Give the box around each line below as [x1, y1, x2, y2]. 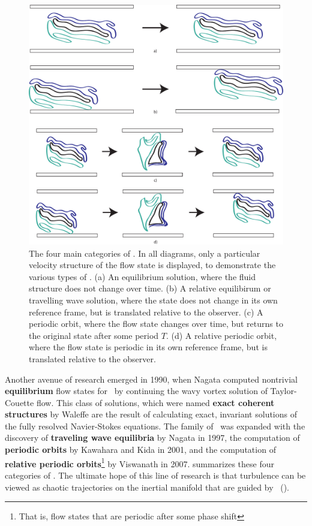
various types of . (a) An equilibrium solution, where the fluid [29, 270, 256, 282]
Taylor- [270, 384, 297, 397]
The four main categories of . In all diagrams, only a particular [29, 247, 260, 259]
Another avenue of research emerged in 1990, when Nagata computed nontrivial [5, 372, 298, 385]
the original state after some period [29, 329, 159, 341]
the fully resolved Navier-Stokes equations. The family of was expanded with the [5, 419, 305, 432]
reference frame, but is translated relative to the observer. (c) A [29, 305, 263, 318]
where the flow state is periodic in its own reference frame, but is [29, 341, 268, 353]
